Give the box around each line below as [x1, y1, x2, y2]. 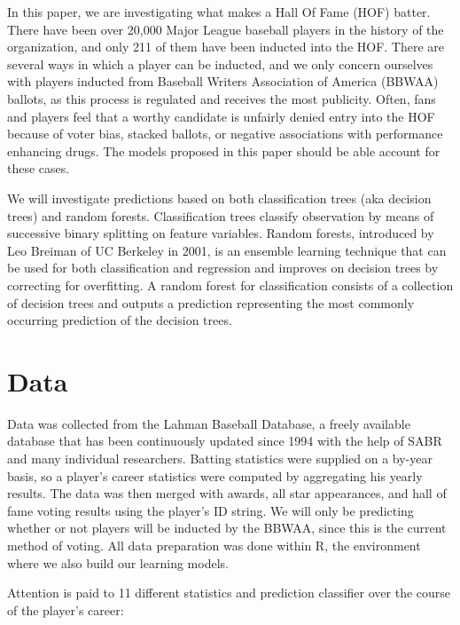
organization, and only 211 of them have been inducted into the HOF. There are [7, 37, 445, 56]
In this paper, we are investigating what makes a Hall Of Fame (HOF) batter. [7, 3, 431, 20]
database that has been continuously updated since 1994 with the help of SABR [7, 431, 442, 450]
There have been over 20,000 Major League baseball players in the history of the [7, 20, 444, 38]
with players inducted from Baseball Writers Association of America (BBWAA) [7, 72, 439, 91]
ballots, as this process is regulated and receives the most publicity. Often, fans [7, 89, 436, 107]
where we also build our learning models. [7, 553, 229, 572]
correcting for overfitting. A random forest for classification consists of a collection [7, 275, 454, 294]
